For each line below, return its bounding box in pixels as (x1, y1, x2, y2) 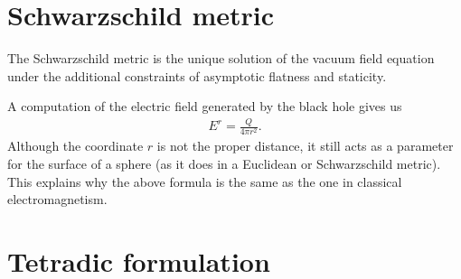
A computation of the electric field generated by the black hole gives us (7, 97, 402, 116)
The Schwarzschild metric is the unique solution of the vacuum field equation (7, 49, 435, 68)
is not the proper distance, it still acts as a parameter (156, 136, 454, 155)
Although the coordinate (7, 136, 144, 155)
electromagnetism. (7, 190, 108, 209)
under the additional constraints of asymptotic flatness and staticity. (7, 66, 387, 85)
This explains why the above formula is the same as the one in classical (7, 172, 402, 191)
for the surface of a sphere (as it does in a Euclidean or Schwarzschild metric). (7, 153, 441, 172)
